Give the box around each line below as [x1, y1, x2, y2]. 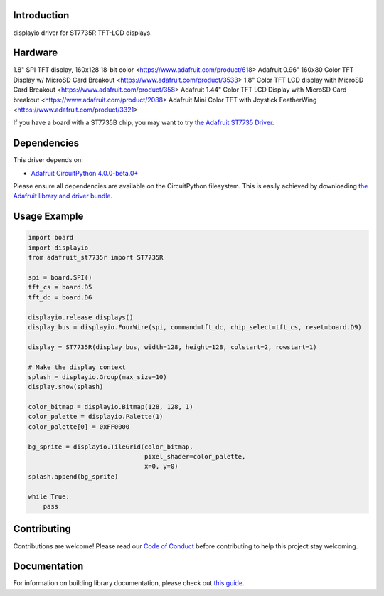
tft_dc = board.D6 [28, 293, 92, 302]
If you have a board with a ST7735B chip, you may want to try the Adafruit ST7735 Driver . [13, 118, 274, 127]
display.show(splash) [28, 383, 104, 391]
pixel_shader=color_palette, [144, 452, 246, 461]
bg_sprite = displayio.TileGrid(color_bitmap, [28, 442, 193, 451]
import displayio [28, 243, 89, 252]
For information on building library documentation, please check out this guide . [13, 579, 245, 587]
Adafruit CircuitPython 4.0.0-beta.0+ [31, 169, 139, 177]
